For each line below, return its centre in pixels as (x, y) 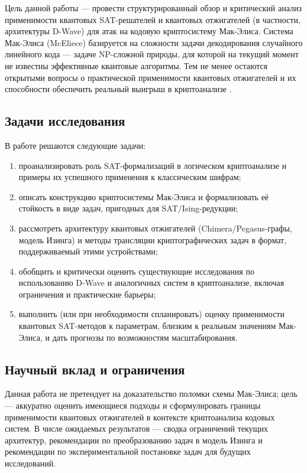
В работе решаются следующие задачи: (75, 145)
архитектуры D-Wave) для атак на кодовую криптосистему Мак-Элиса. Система (149, 31)
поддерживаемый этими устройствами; (88, 251)
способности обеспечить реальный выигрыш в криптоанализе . (118, 89)
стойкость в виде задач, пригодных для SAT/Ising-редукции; (128, 208)
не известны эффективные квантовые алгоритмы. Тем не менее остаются (136, 65)
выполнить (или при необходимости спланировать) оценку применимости (151, 314)
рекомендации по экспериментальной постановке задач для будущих (128, 451)
